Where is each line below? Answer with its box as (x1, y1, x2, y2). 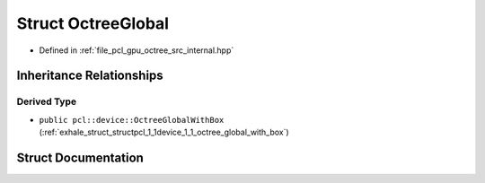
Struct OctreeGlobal (16, 13, 170, 33)
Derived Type (16, 95, 76, 108)
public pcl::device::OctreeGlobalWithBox (39, 115, 225, 125)
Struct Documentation (16, 150, 144, 165)
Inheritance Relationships (16, 68, 163, 83)
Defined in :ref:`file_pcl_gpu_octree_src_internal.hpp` (39, 45, 234, 56)
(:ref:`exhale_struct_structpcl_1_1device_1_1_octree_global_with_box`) (39, 126, 289, 138)
